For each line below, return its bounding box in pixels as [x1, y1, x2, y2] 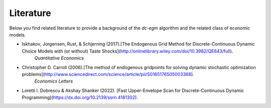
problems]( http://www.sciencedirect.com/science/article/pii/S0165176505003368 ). [22, 71, 194, 77]
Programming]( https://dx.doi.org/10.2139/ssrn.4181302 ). [22, 94, 138, 100]
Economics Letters [34, 78, 73, 84]
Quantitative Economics [34, 55, 84, 61]
